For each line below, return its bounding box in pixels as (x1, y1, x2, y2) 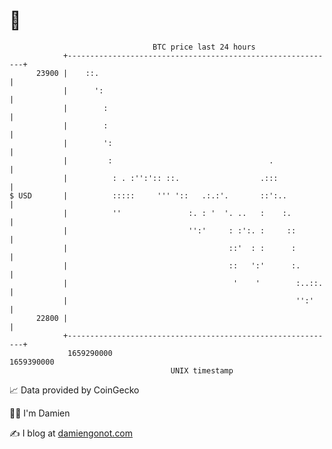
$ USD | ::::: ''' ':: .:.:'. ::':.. (9, 190, 287, 201)
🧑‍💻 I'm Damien (9, 407, 71, 419)
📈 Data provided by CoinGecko (9, 384, 140, 396)
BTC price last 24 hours (152, 42, 256, 52)
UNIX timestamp (170, 365, 234, 376)
